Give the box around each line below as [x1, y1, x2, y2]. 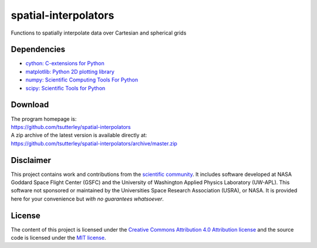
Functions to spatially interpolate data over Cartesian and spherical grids [11, 29, 187, 36]
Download [11, 100, 49, 110]
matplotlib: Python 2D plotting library [25, 68, 114, 75]
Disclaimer [11, 155, 51, 165]
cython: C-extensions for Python [25, 60, 105, 67]
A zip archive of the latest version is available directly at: [11, 132, 147, 139]
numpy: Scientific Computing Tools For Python [25, 76, 139, 83]
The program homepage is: [11, 115, 77, 123]
